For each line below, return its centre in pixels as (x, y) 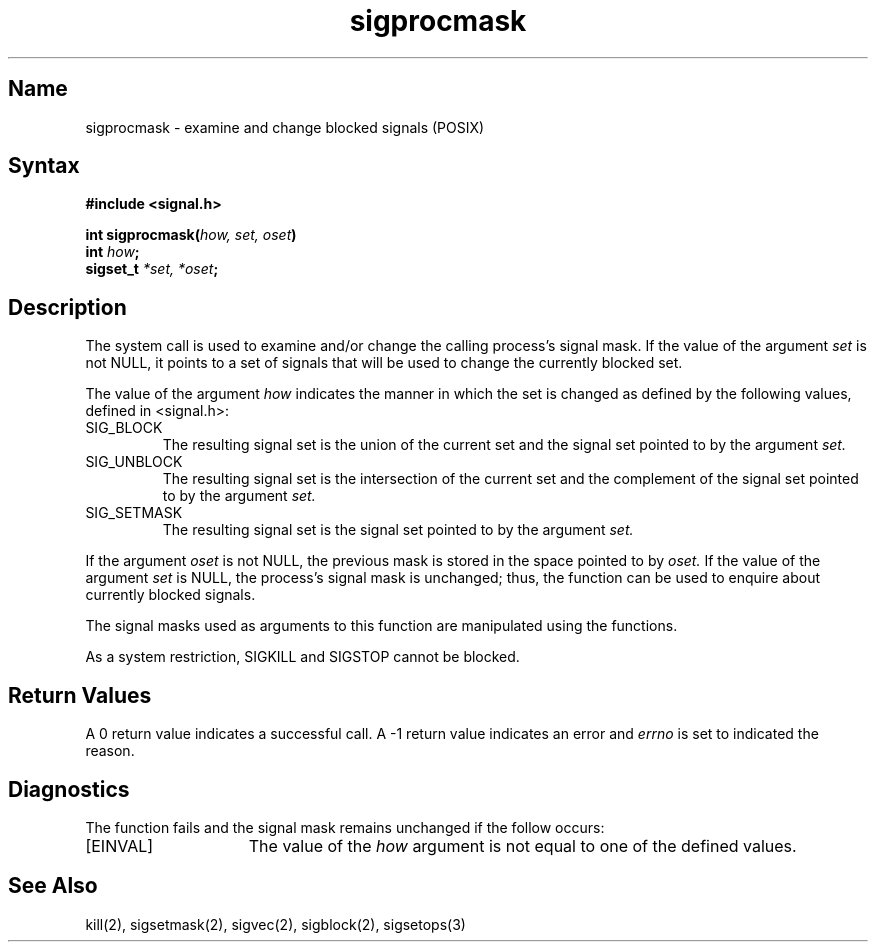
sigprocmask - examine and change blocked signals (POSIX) (285, 127)
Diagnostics (69, 789)
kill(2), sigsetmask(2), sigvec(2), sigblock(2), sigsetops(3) (275, 924)
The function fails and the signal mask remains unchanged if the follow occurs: (345, 827)
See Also (53, 886)
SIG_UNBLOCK (134, 462)
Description (67, 307)
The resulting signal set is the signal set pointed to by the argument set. (398, 530)
